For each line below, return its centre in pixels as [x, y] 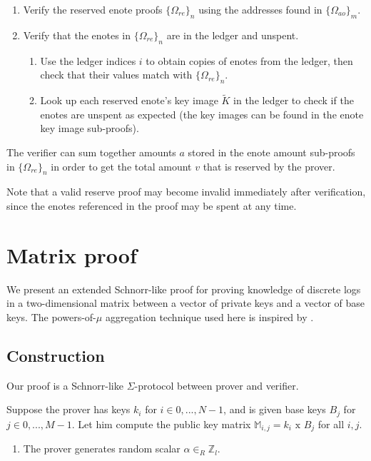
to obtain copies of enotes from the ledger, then [249, 60]
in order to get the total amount [121, 166]
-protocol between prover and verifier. [217, 385]
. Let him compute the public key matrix [161, 424]
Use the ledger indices [88, 60]
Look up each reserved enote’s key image [129, 100]
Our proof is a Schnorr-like [65, 385]
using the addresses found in [260, 9]
